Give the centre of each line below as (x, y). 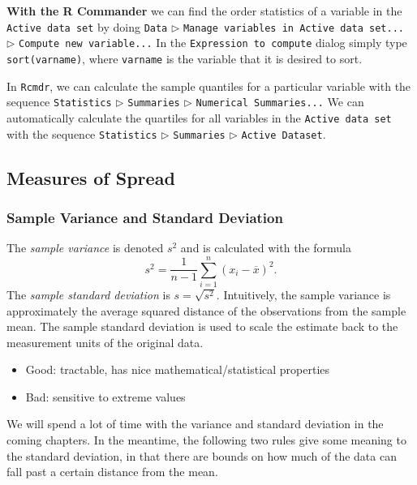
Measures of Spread (91, 177)
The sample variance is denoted (85, 248)
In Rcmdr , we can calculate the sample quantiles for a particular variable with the (209, 86)
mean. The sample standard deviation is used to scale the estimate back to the (202, 326)
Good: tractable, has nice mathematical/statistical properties (178, 369)
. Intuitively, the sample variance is (303, 294)
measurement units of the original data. (105, 342)
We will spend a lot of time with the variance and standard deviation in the (195, 424)
